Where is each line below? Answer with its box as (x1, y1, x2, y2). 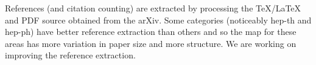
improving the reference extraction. (5, 49, 136, 61)
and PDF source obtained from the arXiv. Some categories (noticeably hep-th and (5, 13, 312, 26)
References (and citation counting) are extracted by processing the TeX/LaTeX (5, 2, 301, 14)
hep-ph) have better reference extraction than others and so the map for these (5, 25, 297, 38)
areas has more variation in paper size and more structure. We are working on (5, 37, 297, 49)
